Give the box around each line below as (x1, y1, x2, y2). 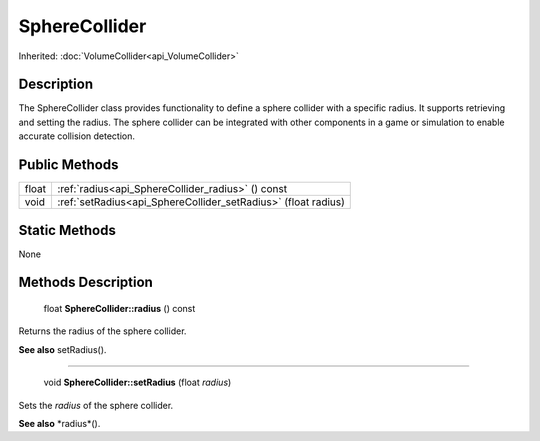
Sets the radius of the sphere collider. (18, 399, 174, 411)
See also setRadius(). (18, 343, 107, 355)
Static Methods (18, 221, 117, 239)
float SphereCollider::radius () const (43, 303, 196, 315)
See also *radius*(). (18, 418, 101, 430)
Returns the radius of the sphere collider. (18, 325, 187, 337)
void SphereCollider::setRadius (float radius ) (43, 376, 232, 389)
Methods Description (18, 274, 154, 291)
